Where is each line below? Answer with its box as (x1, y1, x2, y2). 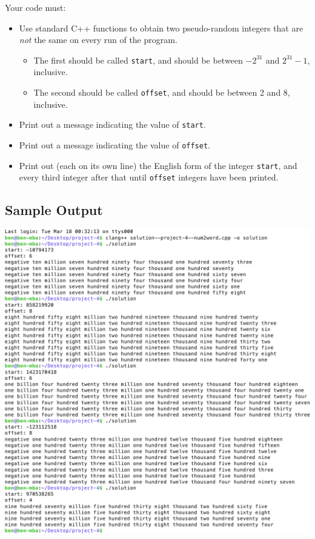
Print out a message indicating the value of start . (19, 118, 206, 131)
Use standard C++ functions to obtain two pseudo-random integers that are (19, 21, 303, 34)
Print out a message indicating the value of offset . (19, 138, 210, 151)
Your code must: (5, 1, 66, 13)
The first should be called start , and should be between (33, 53, 243, 66)
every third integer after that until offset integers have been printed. (19, 171, 279, 184)
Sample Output (5, 200, 103, 219)
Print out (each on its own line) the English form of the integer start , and (19, 159, 297, 171)
